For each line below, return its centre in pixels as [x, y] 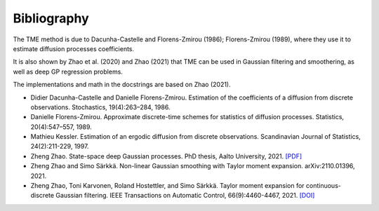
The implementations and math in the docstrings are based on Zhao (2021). [122, 85]
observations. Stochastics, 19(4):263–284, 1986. [100, 107]
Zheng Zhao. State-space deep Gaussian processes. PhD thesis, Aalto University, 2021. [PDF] [166, 156]
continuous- [324, 186]
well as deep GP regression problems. [68, 72]
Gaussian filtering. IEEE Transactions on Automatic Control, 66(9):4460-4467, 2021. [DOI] [185, 196]
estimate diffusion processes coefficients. [74, 48]
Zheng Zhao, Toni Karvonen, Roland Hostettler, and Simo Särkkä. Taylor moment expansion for [167, 186]
